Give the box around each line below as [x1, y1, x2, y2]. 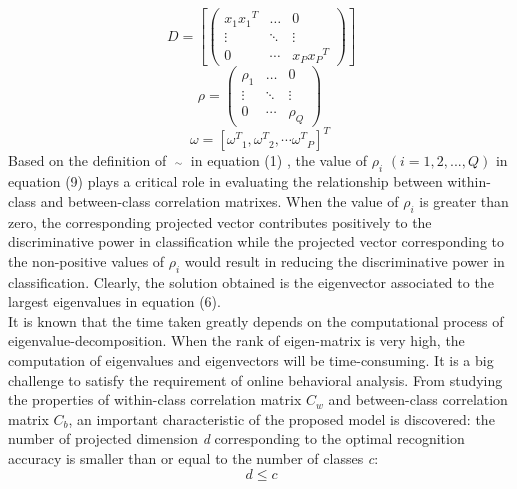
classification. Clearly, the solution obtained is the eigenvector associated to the [8, 271, 494, 292]
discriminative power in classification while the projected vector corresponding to [8, 231, 504, 252]
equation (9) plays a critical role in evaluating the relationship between [8, 171, 443, 192]
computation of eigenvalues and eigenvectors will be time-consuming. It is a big [8, 350, 494, 371]
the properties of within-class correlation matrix [8, 389, 302, 410]
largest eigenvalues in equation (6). [8, 291, 221, 312]
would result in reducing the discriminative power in [184, 250, 505, 271]
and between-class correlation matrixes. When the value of [40, 190, 399, 211]
